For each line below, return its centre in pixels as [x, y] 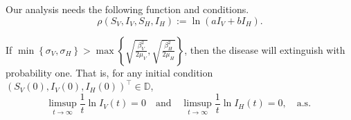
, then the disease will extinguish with [265, 49]
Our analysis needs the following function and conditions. [127, 9]
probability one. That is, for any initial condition [109, 72]
